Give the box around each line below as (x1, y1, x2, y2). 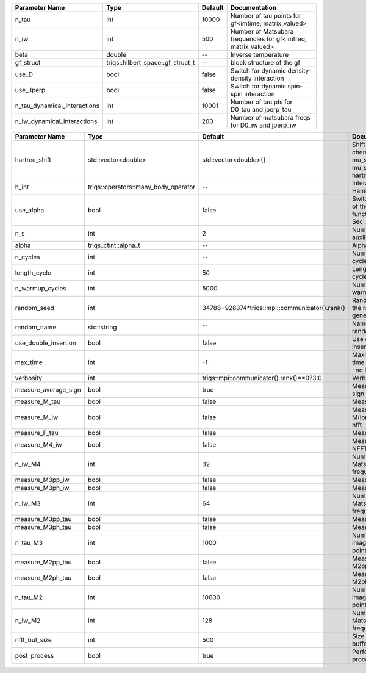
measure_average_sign (15, 386, 82, 394)
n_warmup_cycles (15, 284, 66, 292)
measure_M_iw (15, 413, 59, 421)
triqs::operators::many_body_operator (87, 183, 196, 191)
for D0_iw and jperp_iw (230, 121, 297, 129)
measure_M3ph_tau (15, 523, 72, 531)
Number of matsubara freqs (230, 113, 310, 121)
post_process (15, 652, 54, 660)
